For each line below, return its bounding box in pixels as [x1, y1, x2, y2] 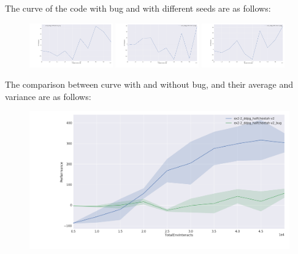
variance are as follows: [5, 90, 91, 102]
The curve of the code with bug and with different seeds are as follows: [5, 2, 271, 14]
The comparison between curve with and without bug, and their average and [5, 78, 294, 91]
